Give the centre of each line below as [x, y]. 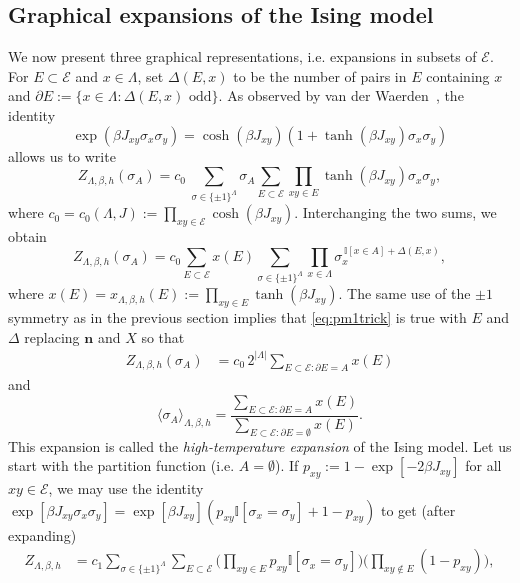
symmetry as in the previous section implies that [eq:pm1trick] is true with [237, 316]
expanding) [42, 534]
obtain [27, 235]
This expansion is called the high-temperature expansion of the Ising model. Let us [260, 445]
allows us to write [62, 155]
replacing [52, 336]
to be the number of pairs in [320, 75]
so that [163, 336]
